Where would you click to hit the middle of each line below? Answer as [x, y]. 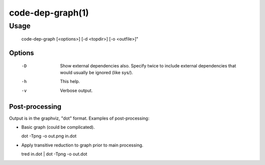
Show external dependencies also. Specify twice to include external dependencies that [148, 65]
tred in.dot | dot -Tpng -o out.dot [54, 154]
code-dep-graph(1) [49, 13]
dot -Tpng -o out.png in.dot [49, 136]
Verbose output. [76, 90]
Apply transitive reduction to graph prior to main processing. [82, 145]
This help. [70, 82]
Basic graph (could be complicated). [58, 127]
